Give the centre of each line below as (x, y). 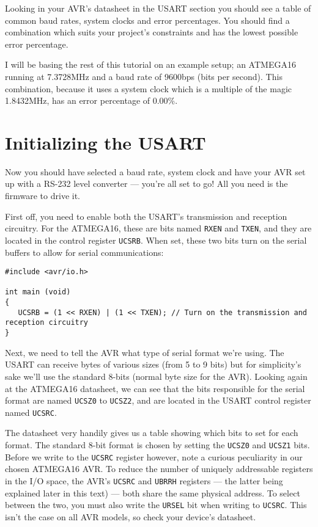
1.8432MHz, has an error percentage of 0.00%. (91, 100)
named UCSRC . (31, 412)
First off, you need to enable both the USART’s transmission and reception (146, 216)
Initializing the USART (105, 142)
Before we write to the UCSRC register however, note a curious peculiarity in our (154, 456)
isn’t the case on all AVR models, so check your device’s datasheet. (131, 516)
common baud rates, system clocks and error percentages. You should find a (147, 20)
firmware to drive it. (43, 196)
